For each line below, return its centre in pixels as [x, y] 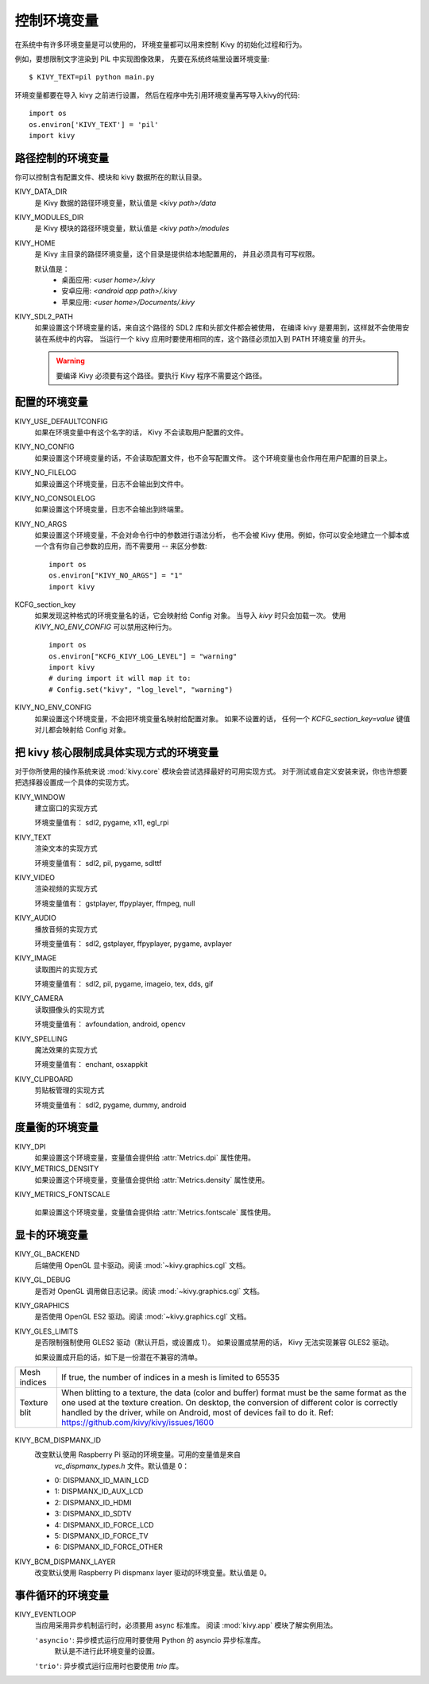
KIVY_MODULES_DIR [49, 217]
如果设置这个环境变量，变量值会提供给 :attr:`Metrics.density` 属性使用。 [152, 1180]
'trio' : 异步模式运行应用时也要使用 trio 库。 [109, 1666]
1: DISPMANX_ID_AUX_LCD [99, 1491]
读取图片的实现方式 [66, 969]
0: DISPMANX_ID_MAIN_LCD [102, 1481]
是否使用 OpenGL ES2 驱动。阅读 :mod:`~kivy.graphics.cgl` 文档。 [143, 1317]
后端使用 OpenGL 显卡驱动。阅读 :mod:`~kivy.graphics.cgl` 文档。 [142, 1265]
